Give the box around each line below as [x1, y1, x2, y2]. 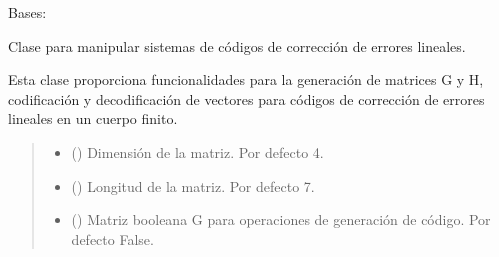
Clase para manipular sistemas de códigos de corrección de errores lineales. [8, 35, 466, 56]
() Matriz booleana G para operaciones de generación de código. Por [71, 209, 491, 230]
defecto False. [71, 228, 154, 249]
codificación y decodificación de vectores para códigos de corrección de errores [8, 88, 485, 109]
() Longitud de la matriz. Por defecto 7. [71, 175, 315, 196]
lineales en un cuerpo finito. [8, 108, 178, 129]
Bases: [8, 2, 47, 22]
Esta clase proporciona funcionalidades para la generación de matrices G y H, [8, 69, 484, 90]
